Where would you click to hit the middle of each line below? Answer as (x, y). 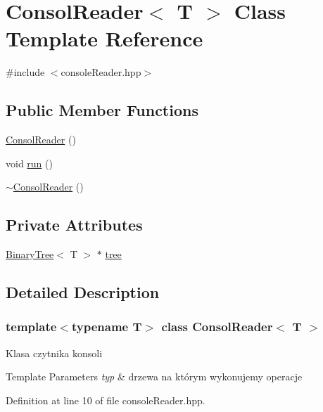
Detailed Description (83, 292)
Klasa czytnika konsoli (54, 353)
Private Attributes (74, 225)
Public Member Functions (102, 110)
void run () (29, 163)
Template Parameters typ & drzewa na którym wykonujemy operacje (154, 376)
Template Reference (104, 38)
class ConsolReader (217, 327)
